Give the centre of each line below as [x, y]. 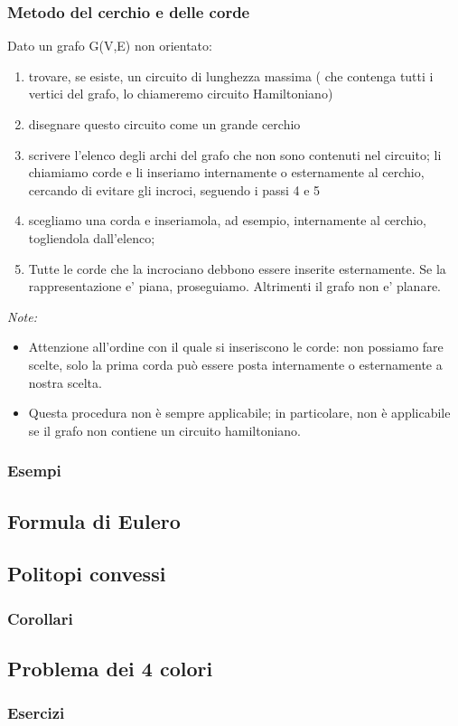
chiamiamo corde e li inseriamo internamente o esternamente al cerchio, [226, 172]
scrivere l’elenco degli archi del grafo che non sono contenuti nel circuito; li [235, 154]
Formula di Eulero [94, 520]
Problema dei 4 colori [110, 668]
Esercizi [36, 713]
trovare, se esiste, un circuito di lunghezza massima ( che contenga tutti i [231, 75]
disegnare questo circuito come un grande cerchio [164, 124]
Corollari [40, 618]
